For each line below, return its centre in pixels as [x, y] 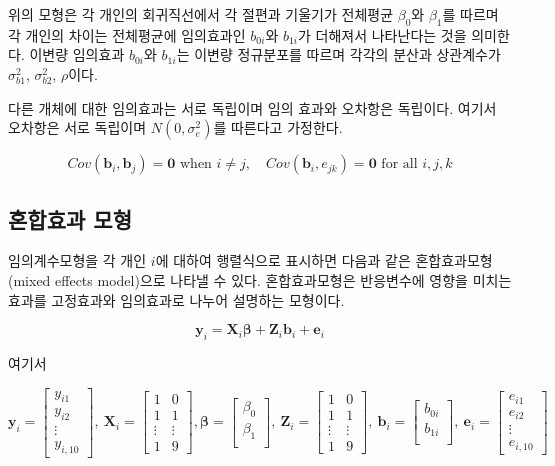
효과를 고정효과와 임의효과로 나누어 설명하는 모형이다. [176, 299]
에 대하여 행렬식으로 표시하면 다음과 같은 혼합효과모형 [324, 260]
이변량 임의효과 [77, 54]
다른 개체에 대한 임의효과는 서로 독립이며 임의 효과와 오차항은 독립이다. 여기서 [252, 107]
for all [399, 164]
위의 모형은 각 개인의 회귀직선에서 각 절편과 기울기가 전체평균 [201, 14]
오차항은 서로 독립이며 [77, 127]
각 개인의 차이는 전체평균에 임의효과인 [127, 34]
